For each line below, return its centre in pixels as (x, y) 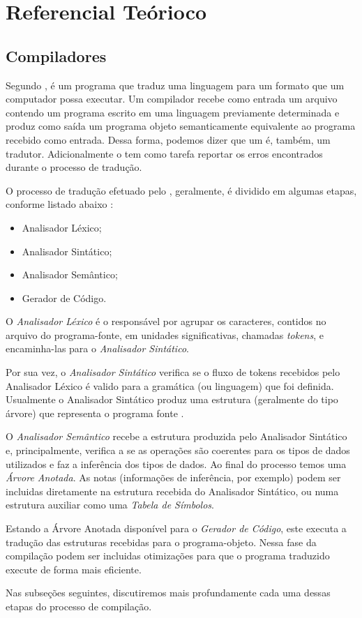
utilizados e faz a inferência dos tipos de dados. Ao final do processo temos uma (176, 463)
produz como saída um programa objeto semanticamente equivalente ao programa (181, 126)
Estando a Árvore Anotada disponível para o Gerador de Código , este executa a (176, 528)
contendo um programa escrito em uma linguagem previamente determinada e (173, 112)
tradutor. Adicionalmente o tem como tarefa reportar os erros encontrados (164, 153)
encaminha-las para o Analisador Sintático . (97, 348)
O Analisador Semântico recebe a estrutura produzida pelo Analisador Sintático (176, 436)
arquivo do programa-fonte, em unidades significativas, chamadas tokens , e (165, 334)
